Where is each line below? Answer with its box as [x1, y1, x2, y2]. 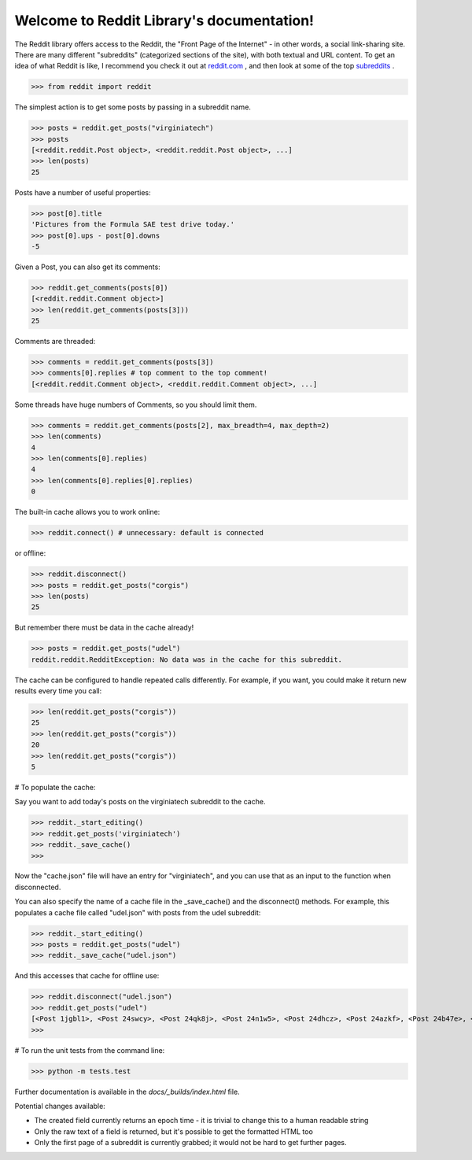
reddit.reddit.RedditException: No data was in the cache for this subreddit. [31, 655, 342, 664]
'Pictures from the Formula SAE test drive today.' [31, 220, 235, 229]
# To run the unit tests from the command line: [14, 1045, 165, 1055]
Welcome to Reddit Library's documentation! [14, 12, 315, 29]
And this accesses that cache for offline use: [14, 971, 160, 981]
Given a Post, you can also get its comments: [14, 262, 160, 272]
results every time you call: [14, 686, 102, 696]
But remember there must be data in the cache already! [14, 622, 194, 633]
